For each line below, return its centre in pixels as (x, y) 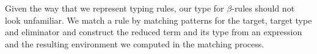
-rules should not (263, 8)
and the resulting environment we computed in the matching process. (135, 43)
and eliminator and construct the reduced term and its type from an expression (154, 32)
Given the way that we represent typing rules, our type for (115, 8)
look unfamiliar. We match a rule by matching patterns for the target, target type (158, 20)
